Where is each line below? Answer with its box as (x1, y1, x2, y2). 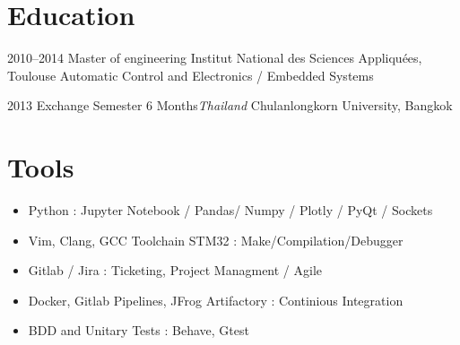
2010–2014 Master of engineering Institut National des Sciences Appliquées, (7, 48, 422, 67)
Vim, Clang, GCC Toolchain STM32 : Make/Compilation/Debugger (28, 230, 404, 249)
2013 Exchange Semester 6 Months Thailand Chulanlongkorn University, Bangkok (7, 96, 453, 115)
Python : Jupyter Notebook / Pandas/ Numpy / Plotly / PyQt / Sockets (28, 201, 433, 220)
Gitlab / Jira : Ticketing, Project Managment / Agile (28, 261, 323, 280)
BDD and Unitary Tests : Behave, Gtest (28, 321, 249, 340)
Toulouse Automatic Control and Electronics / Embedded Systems (7, 65, 374, 84)
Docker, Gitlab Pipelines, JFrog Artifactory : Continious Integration (28, 290, 404, 309)
